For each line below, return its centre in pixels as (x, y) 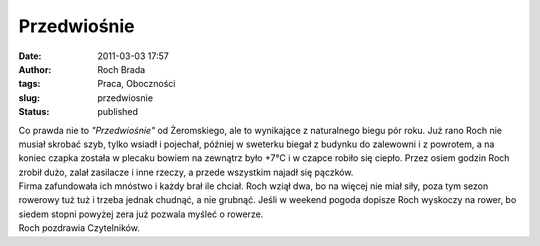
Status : (34, 112)
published (118, 112)
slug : (29, 97)
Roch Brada (121, 69)
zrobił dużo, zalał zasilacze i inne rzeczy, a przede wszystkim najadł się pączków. (186, 172)
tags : (29, 84)
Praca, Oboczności (136, 84)
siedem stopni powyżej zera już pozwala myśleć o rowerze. (141, 214)
